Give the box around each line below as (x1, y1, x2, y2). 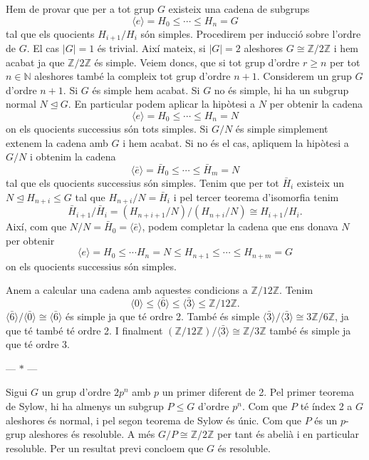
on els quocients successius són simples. (6, 258, 177, 273)
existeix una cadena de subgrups (168, 1, 310, 16)
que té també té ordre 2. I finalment (6, 322, 163, 337)
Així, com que (6, 219, 67, 234)
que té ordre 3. (6, 337, 70, 352)
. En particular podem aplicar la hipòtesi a (68, 96, 256, 111)
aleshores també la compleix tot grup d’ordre (34, 68, 231, 83)
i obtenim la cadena (29, 149, 116, 164)
